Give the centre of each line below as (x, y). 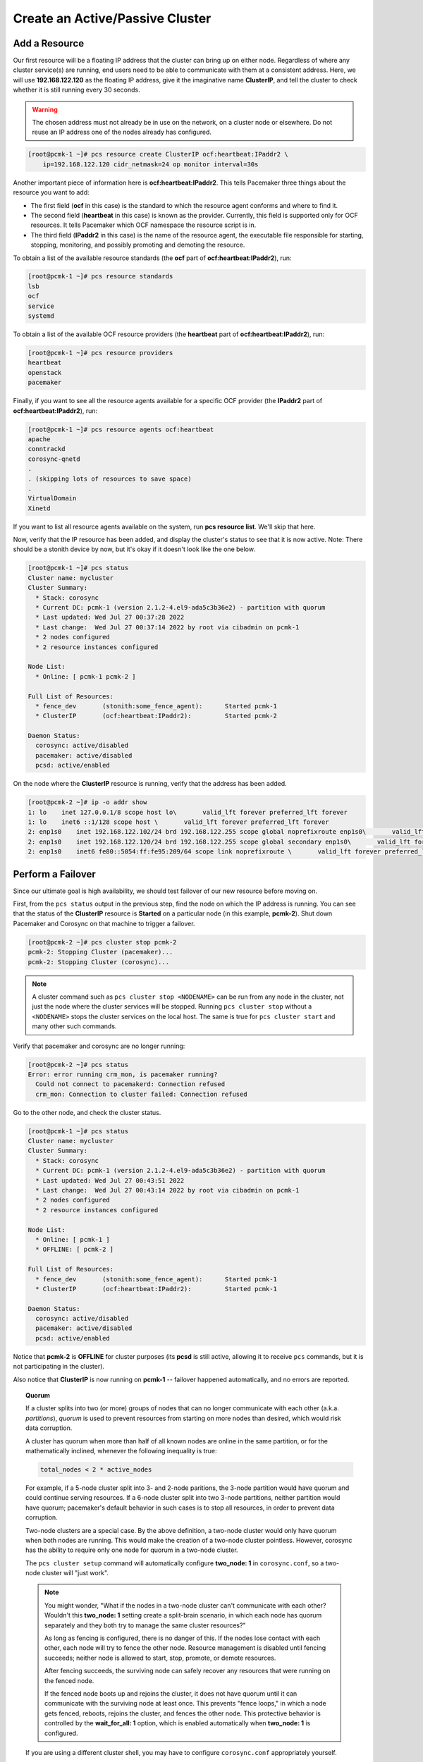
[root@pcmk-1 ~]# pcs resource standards (100, 276)
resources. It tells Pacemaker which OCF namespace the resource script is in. (143, 225)
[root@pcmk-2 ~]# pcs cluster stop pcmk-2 (102, 942)
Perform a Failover (55, 874)
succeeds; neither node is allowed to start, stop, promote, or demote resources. (160, 1658)
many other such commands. (74, 1026)
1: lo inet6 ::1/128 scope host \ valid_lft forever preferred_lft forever (178, 822)
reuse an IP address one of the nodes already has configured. (122, 132)
